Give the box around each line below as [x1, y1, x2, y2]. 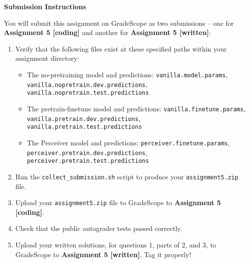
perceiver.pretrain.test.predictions [27, 158, 149, 165]
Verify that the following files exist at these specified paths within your [15, 43, 227, 53]
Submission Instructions [4, 1, 86, 11]
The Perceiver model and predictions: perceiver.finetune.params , [27, 137, 230, 147]
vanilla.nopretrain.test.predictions [27, 89, 149, 97]
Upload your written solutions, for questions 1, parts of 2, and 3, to [15, 239, 216, 249]
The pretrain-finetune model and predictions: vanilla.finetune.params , [27, 103, 246, 113]
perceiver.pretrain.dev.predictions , [27, 147, 147, 157]
